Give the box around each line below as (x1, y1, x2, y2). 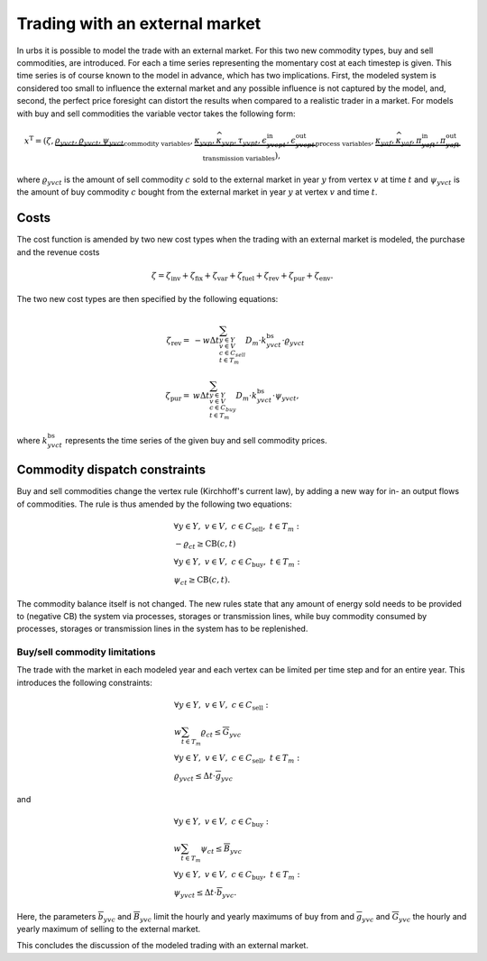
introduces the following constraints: (16, 677, 152, 688)
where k (16, 435, 49, 445)
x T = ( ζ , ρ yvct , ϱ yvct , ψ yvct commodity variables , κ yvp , (23, 133, 216, 148)
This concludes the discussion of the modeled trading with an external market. (16, 940, 308, 951)
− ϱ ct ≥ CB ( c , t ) (175, 539, 236, 552)
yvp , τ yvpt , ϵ (221, 135, 268, 148)
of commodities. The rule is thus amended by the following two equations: (16, 499, 292, 509)
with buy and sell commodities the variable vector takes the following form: (16, 108, 297, 119)
